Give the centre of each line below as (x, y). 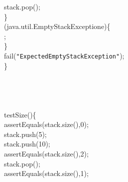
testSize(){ (20, 114)
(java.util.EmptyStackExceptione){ (57, 26)
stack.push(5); (25, 134)
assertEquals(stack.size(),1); (46, 173)
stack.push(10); (27, 144)
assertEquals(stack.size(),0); (46, 124)
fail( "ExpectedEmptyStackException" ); (64, 55)
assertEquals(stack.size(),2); (46, 153)
